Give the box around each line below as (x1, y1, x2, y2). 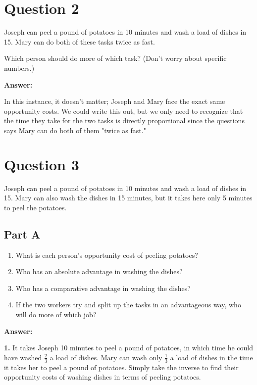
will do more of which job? (15, 309, 97, 319)
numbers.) (4, 62, 35, 73)
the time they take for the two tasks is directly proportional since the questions (4, 115, 245, 126)
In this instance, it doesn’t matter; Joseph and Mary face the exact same (4, 96, 225, 106)
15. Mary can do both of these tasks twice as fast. (4, 36, 155, 47)
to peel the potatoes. (4, 202, 67, 212)
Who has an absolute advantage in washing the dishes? (15, 266, 183, 277)
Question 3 (4, 154, 79, 174)
